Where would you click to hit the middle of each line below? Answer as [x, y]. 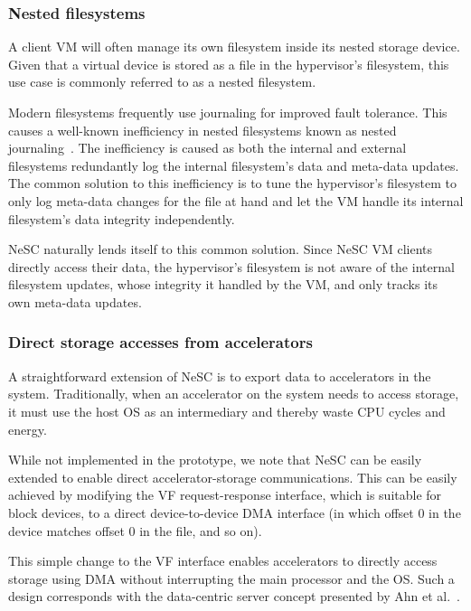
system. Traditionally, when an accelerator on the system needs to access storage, [234, 394]
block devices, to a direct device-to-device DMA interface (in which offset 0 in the [235, 512]
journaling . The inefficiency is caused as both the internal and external [207, 148]
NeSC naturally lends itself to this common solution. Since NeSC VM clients [221, 249]
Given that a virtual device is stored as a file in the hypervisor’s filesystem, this [229, 64]
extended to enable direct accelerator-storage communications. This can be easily [233, 477]
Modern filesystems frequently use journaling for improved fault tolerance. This [228, 112]
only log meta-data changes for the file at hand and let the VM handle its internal [236, 200]
